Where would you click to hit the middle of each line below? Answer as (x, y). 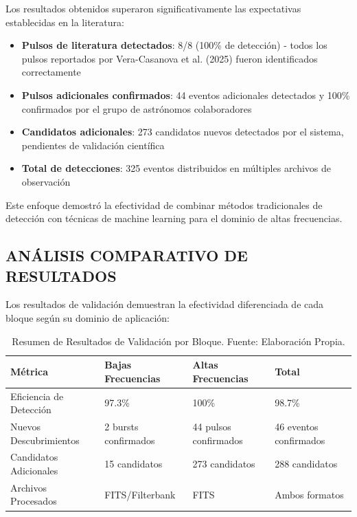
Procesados (34, 501)
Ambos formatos (309, 494)
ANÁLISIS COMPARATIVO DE (127, 255)
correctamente (51, 72)
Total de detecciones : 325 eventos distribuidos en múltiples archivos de (176, 168)
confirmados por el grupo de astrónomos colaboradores (137, 108)
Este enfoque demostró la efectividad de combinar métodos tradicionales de (164, 205)
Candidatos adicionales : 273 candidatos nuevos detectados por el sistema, (183, 132)
